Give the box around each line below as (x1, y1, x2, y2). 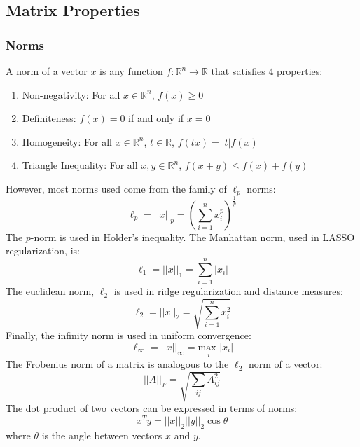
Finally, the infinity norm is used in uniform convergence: (6, 328, 251, 343)
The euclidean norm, (6, 284, 95, 298)
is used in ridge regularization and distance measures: (113, 284, 343, 298)
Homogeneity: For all (22, 134, 112, 149)
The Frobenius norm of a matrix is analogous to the (6, 357, 229, 371)
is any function (99, 64, 163, 78)
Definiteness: (22, 111, 76, 125)
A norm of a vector (6, 64, 88, 78)
